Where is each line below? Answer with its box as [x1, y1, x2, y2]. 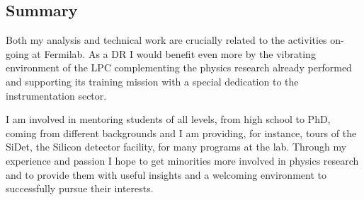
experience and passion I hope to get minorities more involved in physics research [6, 153, 359, 167]
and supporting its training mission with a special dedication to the [6, 73, 299, 88]
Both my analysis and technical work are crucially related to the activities [6, 33, 327, 47]
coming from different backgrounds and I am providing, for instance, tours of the [6, 125, 357, 140]
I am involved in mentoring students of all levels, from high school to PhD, [6, 112, 331, 127]
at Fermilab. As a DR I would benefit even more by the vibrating [32, 46, 316, 61]
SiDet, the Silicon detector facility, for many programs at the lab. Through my [6, 139, 347, 154]
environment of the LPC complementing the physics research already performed [6, 60, 352, 75]
